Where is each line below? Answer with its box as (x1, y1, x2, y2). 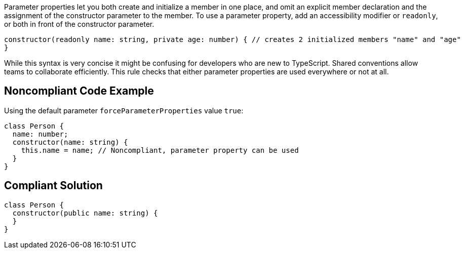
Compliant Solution (4, 179, 103, 192)
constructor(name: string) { (12, 138, 128, 146)
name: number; (12, 130, 68, 138)
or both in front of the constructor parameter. (4, 20, 154, 28)
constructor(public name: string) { (12, 208, 158, 217)
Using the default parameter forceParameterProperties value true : (4, 106, 244, 115)
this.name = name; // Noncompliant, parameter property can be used (21, 146, 299, 154)
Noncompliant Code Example (4, 85, 154, 98)
